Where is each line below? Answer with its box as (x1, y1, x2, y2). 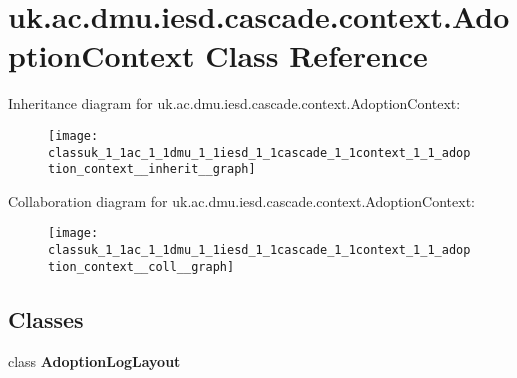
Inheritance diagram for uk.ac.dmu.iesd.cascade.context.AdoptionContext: (8, 93, 461, 114)
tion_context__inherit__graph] (48, 162, 256, 177)
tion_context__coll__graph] (48, 259, 235, 274)
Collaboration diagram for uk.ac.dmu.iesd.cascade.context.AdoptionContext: (8, 190, 475, 211)
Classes (8, 303, 84, 334)
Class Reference (205, 35, 428, 76)
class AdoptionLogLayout (8, 350, 181, 371)
